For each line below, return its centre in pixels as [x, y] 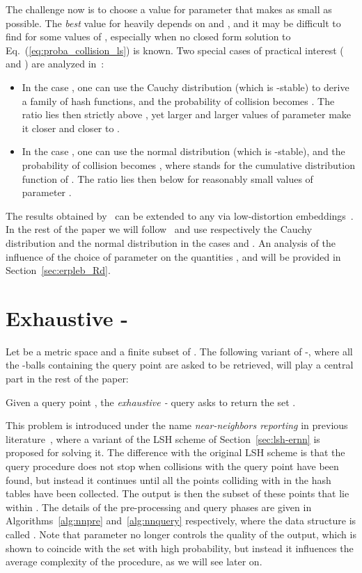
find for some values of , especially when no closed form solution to [148, 37]
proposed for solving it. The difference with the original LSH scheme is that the [175, 452]
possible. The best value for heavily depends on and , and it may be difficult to [173, 23]
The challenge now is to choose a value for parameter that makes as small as [169, 9]
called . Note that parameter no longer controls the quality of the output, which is [181, 534]
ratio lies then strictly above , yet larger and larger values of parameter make [187, 114]
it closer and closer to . [71, 128]
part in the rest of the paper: [67, 378]
